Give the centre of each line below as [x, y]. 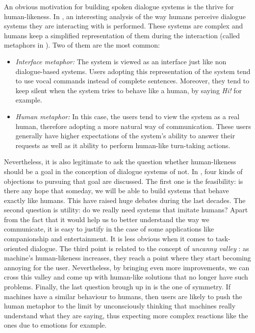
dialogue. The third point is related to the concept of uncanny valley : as [140, 248]
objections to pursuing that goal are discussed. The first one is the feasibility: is [124, 181]
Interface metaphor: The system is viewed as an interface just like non [121, 61]
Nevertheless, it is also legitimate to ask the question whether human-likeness [120, 162]
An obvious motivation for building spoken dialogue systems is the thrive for [119, 6]
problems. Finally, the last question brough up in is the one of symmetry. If [117, 287]
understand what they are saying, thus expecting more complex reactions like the [126, 315]
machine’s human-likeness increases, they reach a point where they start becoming [127, 258]
